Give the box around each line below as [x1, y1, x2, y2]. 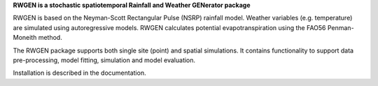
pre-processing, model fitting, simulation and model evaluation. [13, 56, 196, 64]
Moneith [13, 34, 37, 42]
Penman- [327, 23, 354, 31]
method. [38, 34, 62, 42]
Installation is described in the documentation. [13, 69, 146, 77]
